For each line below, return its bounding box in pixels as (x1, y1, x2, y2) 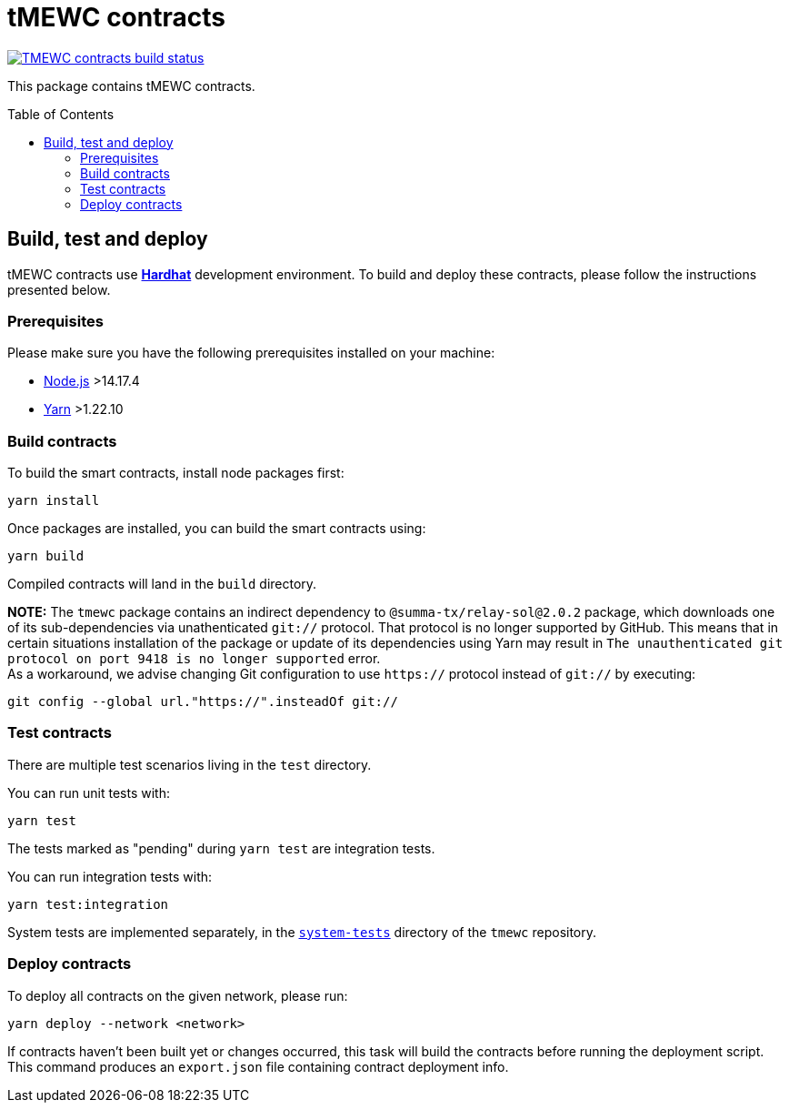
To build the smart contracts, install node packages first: (7, 465, 345, 481)
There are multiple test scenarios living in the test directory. (7, 756, 372, 772)
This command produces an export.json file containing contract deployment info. (7, 1058, 509, 1075)
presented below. (7, 281, 111, 298)
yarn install (7, 493, 100, 509)
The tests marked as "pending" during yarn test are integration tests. (7, 840, 435, 856)
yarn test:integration (7, 896, 169, 912)
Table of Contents (7, 106, 115, 122)
